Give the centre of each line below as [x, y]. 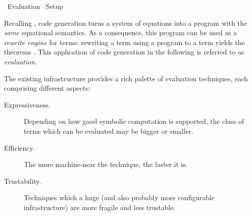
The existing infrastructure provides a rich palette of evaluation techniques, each [126, 78]
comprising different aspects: [47, 88]
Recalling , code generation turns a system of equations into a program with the [126, 23]
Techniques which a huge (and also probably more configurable [119, 197]
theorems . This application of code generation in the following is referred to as [124, 52]
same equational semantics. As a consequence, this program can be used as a [121, 32]
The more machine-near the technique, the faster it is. [106, 164]
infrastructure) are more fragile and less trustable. [100, 207]
